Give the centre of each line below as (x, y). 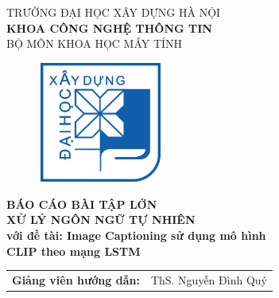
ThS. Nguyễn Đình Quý (209, 279)
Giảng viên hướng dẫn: (76, 279)
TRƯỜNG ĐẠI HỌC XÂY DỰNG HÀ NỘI (114, 12)
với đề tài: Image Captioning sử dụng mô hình (136, 235)
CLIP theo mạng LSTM (74, 251)
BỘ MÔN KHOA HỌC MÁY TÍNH (95, 43)
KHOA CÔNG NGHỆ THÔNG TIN (109, 27)
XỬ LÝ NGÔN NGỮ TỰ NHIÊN (101, 220)
